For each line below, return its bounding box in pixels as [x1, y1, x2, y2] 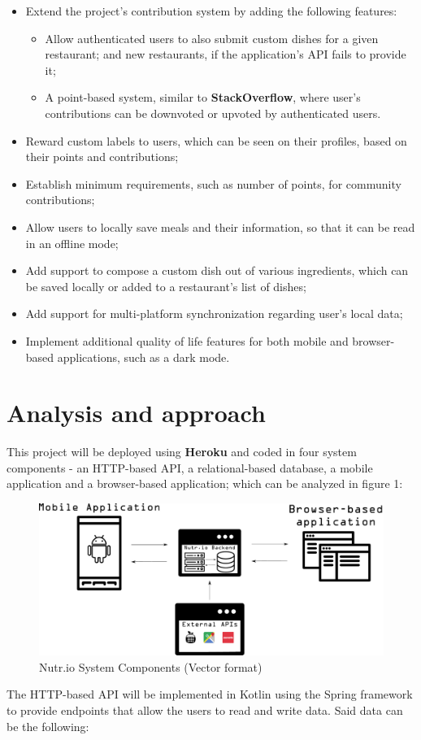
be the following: [7, 717, 89, 734]
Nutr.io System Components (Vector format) [39, 658, 263, 675]
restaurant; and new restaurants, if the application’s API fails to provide [45, 46, 406, 63]
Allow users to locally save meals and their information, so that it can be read [25, 218, 415, 235]
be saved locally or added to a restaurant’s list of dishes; [25, 277, 306, 294]
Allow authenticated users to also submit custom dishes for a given [45, 29, 379, 46]
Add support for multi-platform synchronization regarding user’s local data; [25, 305, 403, 322]
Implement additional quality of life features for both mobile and [25, 332, 349, 349]
